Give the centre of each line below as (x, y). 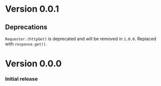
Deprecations (26, 27)
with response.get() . (26, 44)
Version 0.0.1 (32, 9)
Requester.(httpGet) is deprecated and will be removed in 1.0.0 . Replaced (80, 39)
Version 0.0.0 (33, 64)
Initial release (22, 79)
